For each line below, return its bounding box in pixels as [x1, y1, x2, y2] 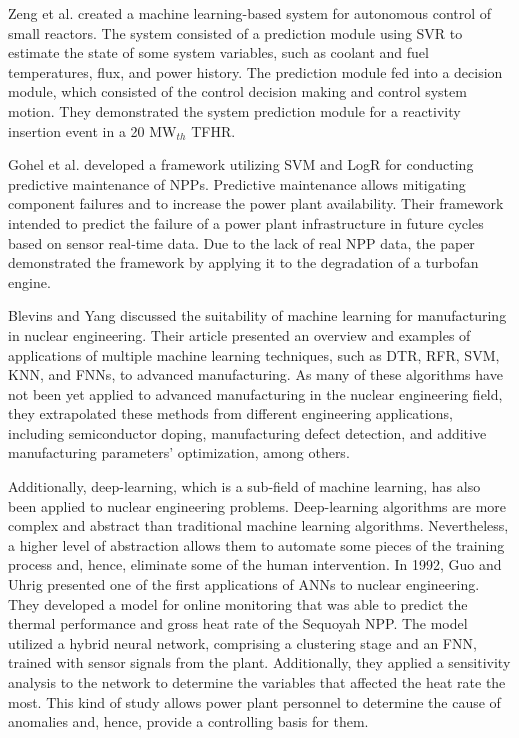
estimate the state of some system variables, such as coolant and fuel [8, 42, 429, 63]
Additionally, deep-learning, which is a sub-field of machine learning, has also [8, 476, 481, 497]
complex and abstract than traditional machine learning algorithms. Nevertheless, [8, 515, 509, 536]
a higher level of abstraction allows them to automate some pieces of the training [8, 534, 505, 555]
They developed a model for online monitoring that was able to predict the [8, 593, 468, 614]
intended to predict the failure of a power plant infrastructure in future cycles [8, 212, 484, 233]
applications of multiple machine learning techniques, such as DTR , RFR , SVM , [8, 344, 500, 365]
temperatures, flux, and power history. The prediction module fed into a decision [8, 61, 503, 82]
